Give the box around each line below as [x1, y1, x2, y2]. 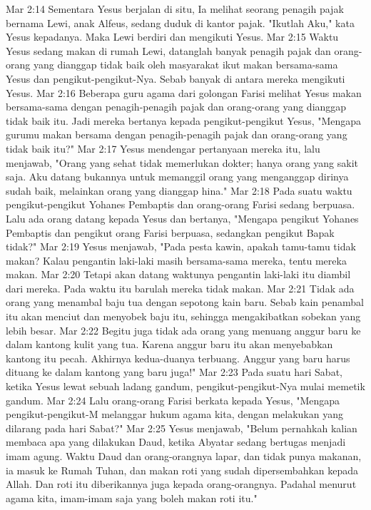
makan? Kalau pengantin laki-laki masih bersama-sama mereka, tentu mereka [6, 253, 347, 267]
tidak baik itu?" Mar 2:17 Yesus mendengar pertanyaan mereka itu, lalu [6, 141, 320, 155]
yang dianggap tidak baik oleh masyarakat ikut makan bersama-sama [33, 57, 338, 72]
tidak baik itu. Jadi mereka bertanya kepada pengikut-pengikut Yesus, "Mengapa [6, 113, 362, 128]
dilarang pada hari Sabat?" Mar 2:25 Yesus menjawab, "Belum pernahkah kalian [6, 420, 357, 435]
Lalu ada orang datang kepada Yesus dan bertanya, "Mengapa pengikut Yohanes [6, 210, 359, 225]
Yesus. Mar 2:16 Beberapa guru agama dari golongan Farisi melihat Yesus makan [6, 85, 362, 100]
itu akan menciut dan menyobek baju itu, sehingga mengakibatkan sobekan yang [6, 309, 361, 324]
